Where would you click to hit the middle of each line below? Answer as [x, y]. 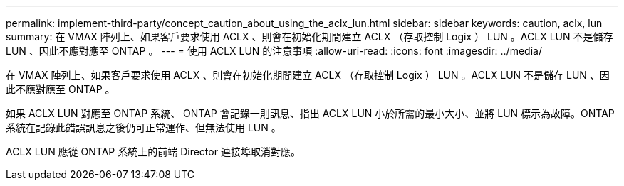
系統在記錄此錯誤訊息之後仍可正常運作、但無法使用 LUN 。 [144, 127]
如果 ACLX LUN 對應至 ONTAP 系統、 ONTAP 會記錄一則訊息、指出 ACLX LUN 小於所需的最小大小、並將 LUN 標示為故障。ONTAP [310, 113]
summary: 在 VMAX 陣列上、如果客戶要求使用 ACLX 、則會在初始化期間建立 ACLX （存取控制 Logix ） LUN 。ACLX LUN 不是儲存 [310, 37]
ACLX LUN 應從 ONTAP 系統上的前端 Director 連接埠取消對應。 [153, 152]
